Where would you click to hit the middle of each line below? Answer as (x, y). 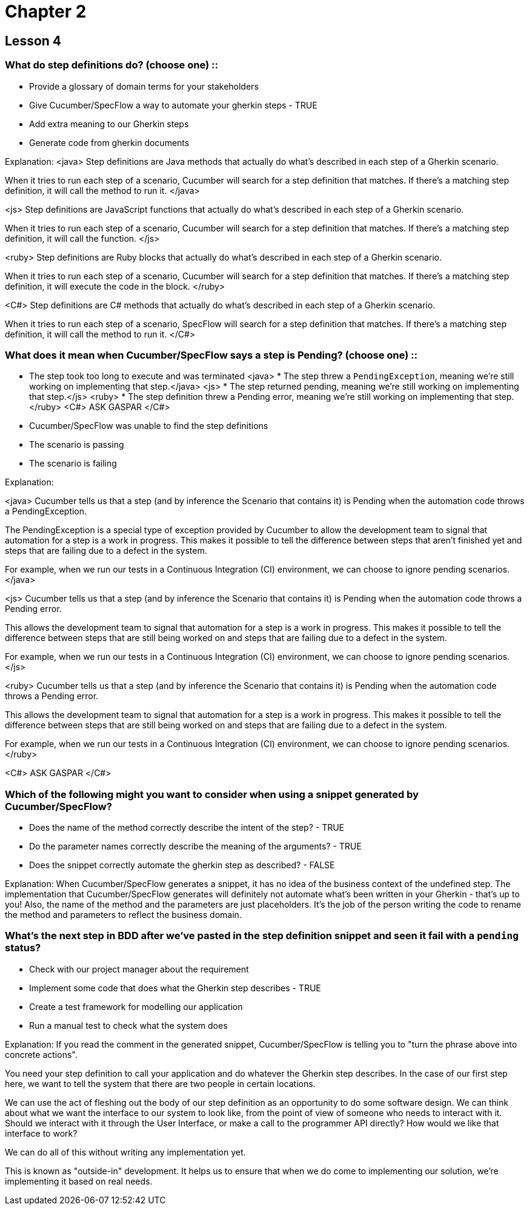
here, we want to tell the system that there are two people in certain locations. (160, 1083)
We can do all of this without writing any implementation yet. (125, 1152)
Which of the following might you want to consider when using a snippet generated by (212, 794)
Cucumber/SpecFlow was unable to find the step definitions (149, 426)
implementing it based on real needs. (79, 1181)
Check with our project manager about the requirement (139, 969)
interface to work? (41, 1133)
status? (23, 948)
